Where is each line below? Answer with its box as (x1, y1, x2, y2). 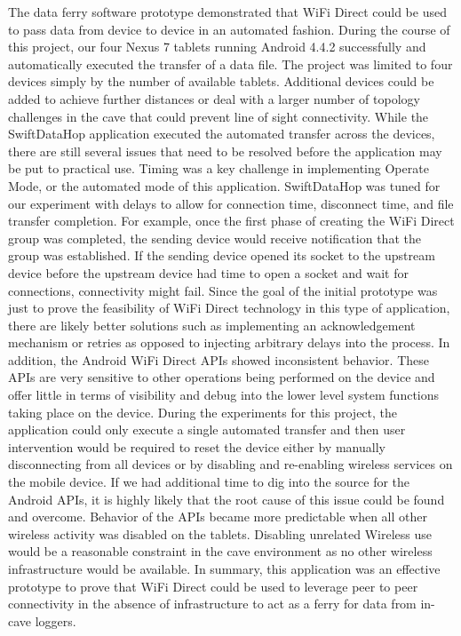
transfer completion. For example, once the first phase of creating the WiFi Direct (8, 211, 455, 230)
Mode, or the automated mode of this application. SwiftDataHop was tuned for (8, 176, 441, 195)
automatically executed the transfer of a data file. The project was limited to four (8, 54, 453, 73)
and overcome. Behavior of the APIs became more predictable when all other (8, 507, 427, 526)
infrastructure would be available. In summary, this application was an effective (8, 560, 441, 577)
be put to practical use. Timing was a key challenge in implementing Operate (8, 159, 429, 178)
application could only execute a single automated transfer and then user (8, 420, 406, 439)
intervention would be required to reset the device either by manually (8, 437, 385, 456)
